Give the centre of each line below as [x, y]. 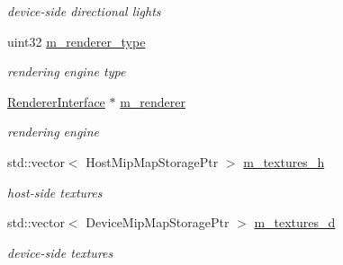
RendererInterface [56, 101]
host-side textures [55, 192]
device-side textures [60, 252]
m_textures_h [284, 161]
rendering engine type [67, 71]
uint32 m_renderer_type [77, 41]
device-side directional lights [84, 11]
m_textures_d [295, 222]
